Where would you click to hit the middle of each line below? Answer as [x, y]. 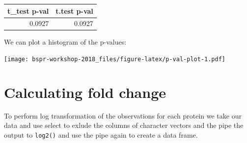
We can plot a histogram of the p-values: [65, 42]
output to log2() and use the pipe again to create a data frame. [101, 135]
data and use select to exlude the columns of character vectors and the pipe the [124, 125]
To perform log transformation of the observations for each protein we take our [123, 115]
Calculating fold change [85, 92]
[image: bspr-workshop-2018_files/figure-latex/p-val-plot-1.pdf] [115, 60]
